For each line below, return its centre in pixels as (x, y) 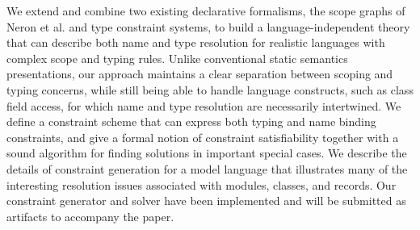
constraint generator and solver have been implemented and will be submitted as (206, 201)
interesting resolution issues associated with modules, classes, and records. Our (202, 184)
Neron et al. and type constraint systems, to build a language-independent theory (208, 26)
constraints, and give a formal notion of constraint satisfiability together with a (203, 137)
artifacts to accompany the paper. (90, 216)
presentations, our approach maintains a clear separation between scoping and (200, 74)
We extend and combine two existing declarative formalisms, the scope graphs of (206, 10)
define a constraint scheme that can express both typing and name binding (191, 121)
